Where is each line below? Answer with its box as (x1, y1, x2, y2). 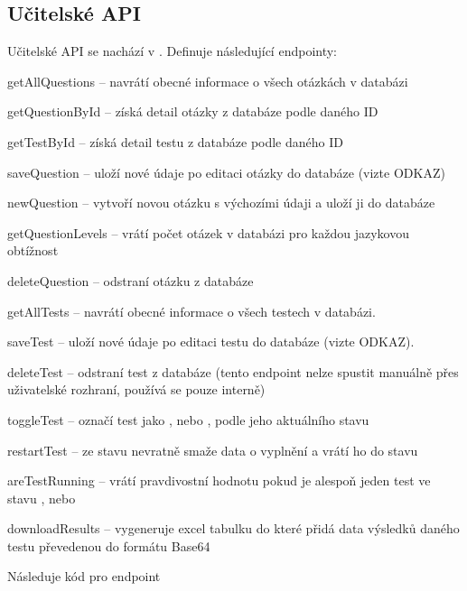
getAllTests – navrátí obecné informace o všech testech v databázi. (7, 301, 376, 320)
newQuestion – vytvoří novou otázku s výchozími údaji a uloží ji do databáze (7, 193, 435, 212)
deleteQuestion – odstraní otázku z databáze (7, 271, 254, 290)
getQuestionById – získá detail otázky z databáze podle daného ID (7, 102, 378, 121)
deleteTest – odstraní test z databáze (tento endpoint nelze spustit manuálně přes (7, 362, 459, 381)
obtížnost (7, 241, 59, 260)
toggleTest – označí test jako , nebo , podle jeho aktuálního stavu (7, 410, 369, 429)
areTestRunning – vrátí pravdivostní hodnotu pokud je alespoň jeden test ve (7, 471, 431, 490)
